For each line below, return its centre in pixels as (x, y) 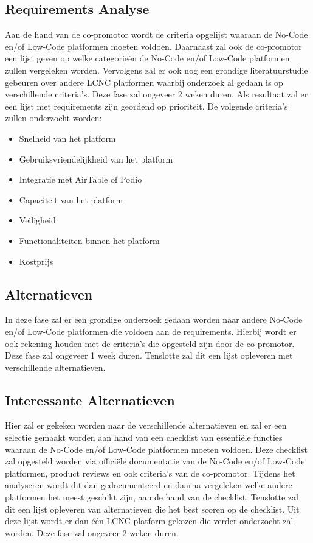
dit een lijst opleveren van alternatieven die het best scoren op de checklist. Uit (152, 509)
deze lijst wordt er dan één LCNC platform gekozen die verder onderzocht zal (149, 521)
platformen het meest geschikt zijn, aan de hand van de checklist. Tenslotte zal (152, 497)
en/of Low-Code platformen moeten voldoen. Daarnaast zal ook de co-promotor (153, 46)
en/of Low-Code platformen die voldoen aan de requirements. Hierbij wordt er (151, 331)
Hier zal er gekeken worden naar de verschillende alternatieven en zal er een (146, 425)
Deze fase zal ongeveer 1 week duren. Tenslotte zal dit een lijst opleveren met (149, 355)
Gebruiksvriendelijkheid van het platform (96, 159)
